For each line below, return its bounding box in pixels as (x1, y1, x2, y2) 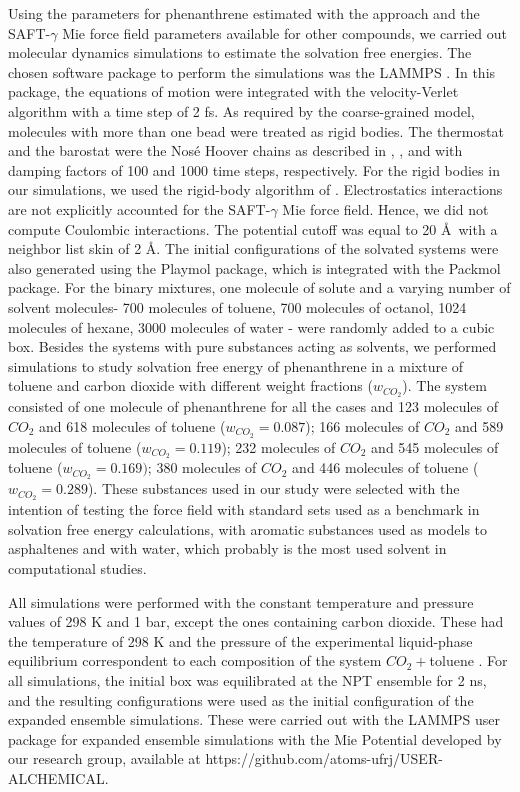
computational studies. (8, 557, 147, 578)
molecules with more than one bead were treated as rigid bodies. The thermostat (8, 120, 504, 141)
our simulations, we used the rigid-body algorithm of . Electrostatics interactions (8, 179, 503, 200)
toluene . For (429, 650, 508, 671)
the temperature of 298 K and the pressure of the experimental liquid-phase (8, 630, 473, 651)
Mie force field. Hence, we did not (282, 198, 489, 219)
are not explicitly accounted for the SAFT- (8, 198, 271, 219)
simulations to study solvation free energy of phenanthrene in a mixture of (8, 355, 464, 376)
